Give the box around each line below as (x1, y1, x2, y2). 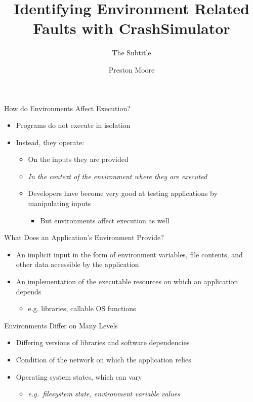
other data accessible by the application (16, 259, 139, 270)
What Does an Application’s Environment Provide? (4, 232, 164, 243)
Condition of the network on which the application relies (16, 354, 191, 364)
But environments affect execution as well (40, 215, 170, 225)
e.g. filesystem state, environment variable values (28, 388, 180, 399)
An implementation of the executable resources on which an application (16, 276, 238, 287)
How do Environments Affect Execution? (4, 103, 131, 113)
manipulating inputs (28, 198, 91, 209)
